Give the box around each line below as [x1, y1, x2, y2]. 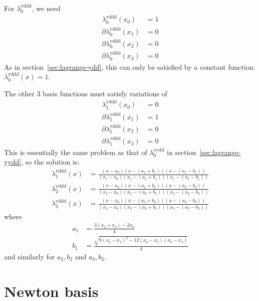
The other [4, 88, 35, 98]
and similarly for [4, 251, 55, 261]
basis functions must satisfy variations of [43, 88, 167, 98]
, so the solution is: [21, 157, 80, 167]
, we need [32, 3, 61, 13]
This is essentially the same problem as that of [4, 146, 147, 157]
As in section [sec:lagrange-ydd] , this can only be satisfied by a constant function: [4, 61, 255, 72]
